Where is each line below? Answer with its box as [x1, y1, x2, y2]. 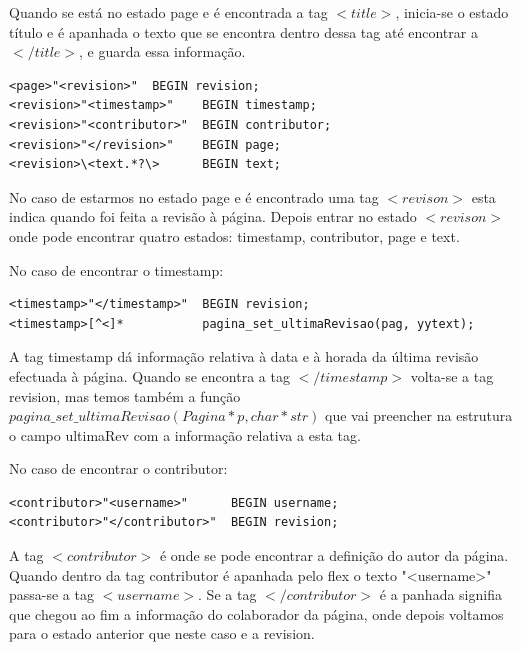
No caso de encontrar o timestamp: [9, 259, 224, 280]
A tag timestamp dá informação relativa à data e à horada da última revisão [9, 346, 479, 367]
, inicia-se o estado [395, 2, 509, 22]
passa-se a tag [9, 584, 94, 605]
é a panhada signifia [379, 584, 502, 605]
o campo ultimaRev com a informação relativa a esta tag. [9, 424, 361, 445]
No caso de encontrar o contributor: [9, 458, 228, 479]
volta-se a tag [410, 365, 494, 386]
